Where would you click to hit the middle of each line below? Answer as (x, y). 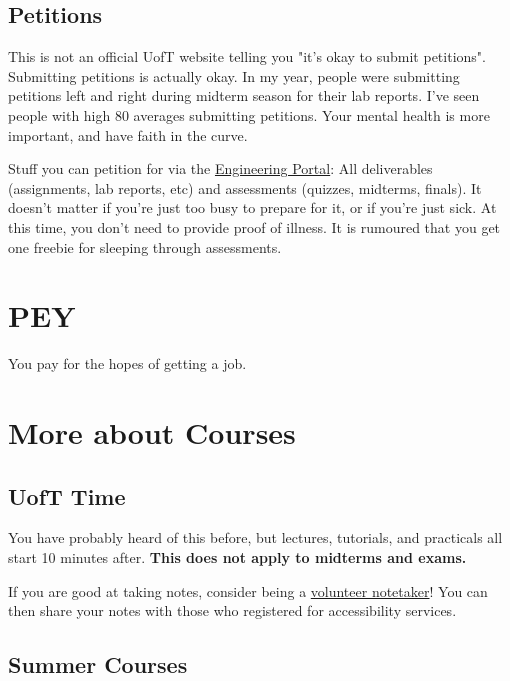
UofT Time (67, 495)
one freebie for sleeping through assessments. (145, 246)
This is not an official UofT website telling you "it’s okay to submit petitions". (247, 56)
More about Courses (152, 432)
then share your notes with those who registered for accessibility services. (232, 610)
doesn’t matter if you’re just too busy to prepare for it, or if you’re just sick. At (252, 207)
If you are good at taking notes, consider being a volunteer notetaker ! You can (248, 590)
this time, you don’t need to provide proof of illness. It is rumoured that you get (254, 226)
